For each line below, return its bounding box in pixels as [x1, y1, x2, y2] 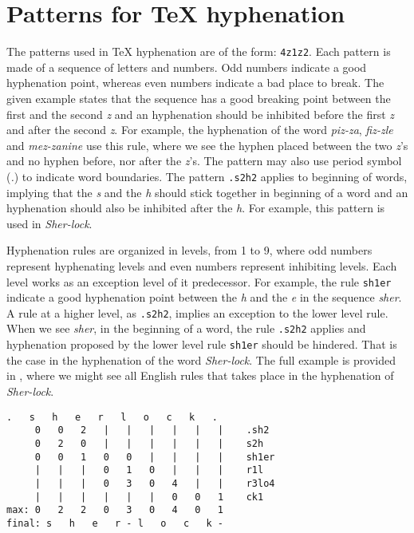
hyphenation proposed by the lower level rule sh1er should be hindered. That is [6, 336, 397, 353]
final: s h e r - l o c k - [6, 517, 224, 529]
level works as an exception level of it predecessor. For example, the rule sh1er [6, 273, 392, 290]
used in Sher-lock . [6, 215, 93, 231]
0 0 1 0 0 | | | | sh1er [34, 451, 275, 463]
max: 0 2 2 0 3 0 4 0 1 [6, 504, 224, 516]
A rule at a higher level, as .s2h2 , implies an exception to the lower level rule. [6, 304, 388, 321]
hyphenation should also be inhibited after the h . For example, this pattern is [6, 199, 385, 216]
